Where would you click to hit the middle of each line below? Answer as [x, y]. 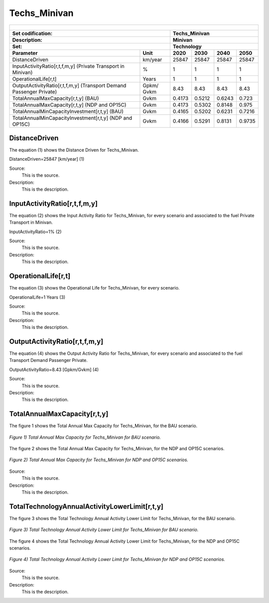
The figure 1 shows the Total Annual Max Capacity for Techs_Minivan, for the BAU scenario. [103, 426]
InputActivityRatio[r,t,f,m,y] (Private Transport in [68, 66]
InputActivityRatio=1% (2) [35, 232]
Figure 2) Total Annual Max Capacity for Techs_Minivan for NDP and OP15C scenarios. [99, 460]
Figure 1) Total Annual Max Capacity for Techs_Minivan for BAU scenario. [85, 437]
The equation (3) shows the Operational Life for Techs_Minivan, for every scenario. [94, 288]
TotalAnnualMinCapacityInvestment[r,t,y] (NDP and [72, 118]
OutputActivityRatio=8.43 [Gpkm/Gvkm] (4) [54, 369]
